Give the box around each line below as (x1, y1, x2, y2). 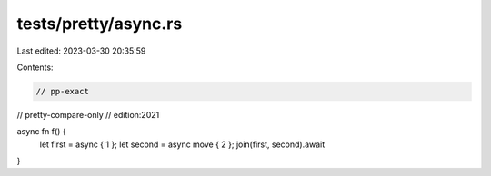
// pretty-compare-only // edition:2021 (16, 109, 160, 120)
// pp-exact (35, 86, 90, 96)
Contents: (16, 62, 54, 73)
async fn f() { (16, 126, 67, 137)
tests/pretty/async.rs (16, 14, 183, 34)
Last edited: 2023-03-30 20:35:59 (16, 45, 146, 56)
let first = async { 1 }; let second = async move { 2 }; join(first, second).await (39, 139, 326, 150)
